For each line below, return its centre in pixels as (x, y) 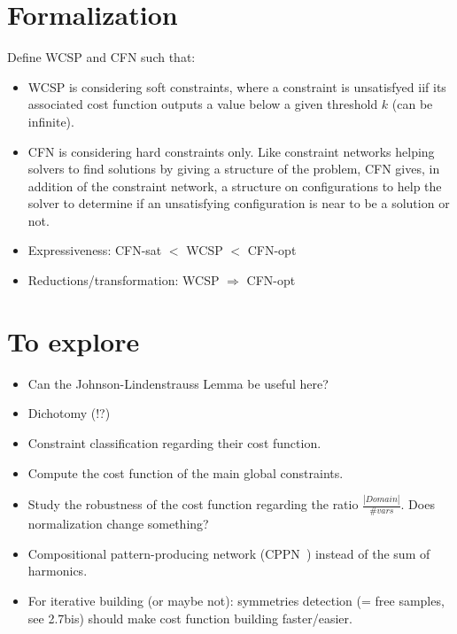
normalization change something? (118, 524)
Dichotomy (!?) (69, 413)
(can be (412, 104)
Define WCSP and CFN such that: (101, 57)
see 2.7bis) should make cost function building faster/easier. (190, 618)
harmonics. (58, 571)
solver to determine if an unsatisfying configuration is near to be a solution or (239, 203)
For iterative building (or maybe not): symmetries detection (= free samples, (236, 601)
